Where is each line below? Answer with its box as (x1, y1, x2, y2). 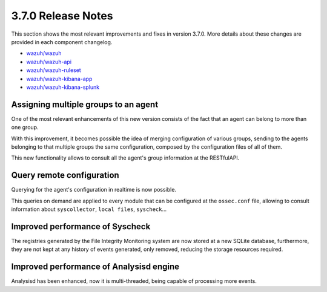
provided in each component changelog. (11, 38, 113, 45)
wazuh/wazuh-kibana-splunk (26, 83, 100, 91)
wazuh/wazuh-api (26, 58, 72, 65)
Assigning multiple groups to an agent (11, 99, 159, 109)
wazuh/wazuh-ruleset (26, 67, 81, 74)
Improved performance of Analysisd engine (11, 262, 180, 272)
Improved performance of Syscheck (11, 221, 151, 232)
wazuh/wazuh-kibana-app (26, 75, 93, 82)
